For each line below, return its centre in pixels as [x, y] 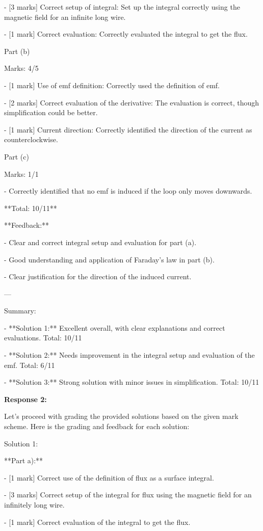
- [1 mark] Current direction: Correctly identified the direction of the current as [128, 129]
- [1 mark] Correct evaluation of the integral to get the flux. [97, 522]
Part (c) [17, 156]
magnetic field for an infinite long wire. [65, 17]
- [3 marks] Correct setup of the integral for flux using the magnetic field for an [128, 495]
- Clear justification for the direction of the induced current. [98, 276]
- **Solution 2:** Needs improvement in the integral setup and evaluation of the [129, 355]
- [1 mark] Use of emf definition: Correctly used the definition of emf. [112, 85]
